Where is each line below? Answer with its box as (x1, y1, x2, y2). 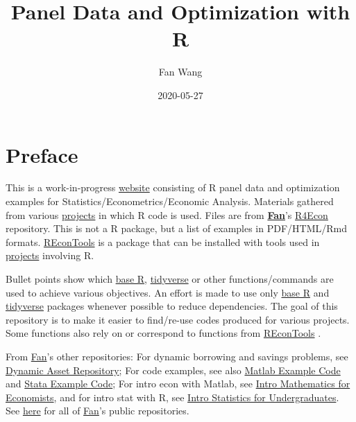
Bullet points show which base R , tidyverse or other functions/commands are (6, 272, 334, 285)
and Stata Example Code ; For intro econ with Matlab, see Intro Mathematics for (6, 376, 350, 391)
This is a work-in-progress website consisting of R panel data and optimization (6, 180, 340, 195)
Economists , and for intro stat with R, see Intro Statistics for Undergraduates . (6, 389, 339, 404)
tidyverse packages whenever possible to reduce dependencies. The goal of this (6, 299, 338, 313)
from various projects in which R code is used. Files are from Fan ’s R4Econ (6, 207, 328, 222)
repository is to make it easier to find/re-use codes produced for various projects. (6, 312, 350, 326)
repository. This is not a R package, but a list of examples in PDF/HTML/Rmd (6, 221, 348, 236)
